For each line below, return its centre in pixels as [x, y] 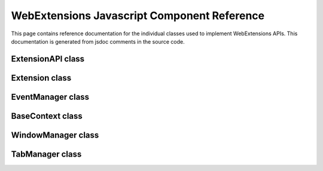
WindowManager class [55, 135]
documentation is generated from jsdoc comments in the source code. [98, 41]
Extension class [41, 78]
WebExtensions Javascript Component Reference [138, 16]
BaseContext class [47, 116]
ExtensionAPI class [48, 59]
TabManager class [46, 154]
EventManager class [50, 97]
